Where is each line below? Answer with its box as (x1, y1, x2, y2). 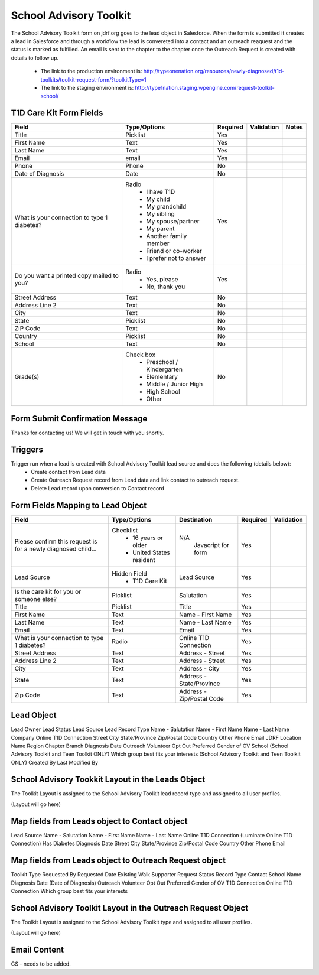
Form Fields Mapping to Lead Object (11, 500, 147, 511)
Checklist (111, 526, 138, 534)
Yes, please (145, 275, 178, 284)
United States (132, 548, 171, 557)
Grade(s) (14, 373, 40, 381)
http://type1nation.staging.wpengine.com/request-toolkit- (135, 84, 275, 91)
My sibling (145, 210, 175, 218)
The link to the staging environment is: (40, 84, 134, 91)
